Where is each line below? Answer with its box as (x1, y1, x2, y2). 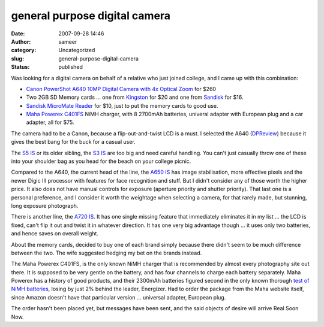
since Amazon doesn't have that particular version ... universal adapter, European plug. (11, 293, 226, 301)
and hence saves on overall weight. (11, 230, 99, 237)
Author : (11, 38, 31, 45)
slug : (11, 54, 24, 62)
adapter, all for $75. (26, 119, 74, 126)
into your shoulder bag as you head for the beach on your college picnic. (11, 158, 191, 165)
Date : (11, 30, 25, 37)
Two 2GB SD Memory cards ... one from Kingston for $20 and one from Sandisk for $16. (26, 93, 244, 101)
